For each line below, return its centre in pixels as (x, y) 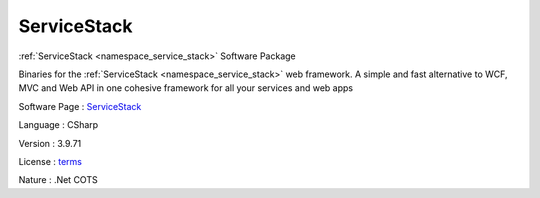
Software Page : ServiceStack (80, 106)
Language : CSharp (58, 125)
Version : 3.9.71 (50, 143)
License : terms (50, 161)
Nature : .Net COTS (58, 180)
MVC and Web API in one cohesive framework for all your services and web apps (186, 88)
